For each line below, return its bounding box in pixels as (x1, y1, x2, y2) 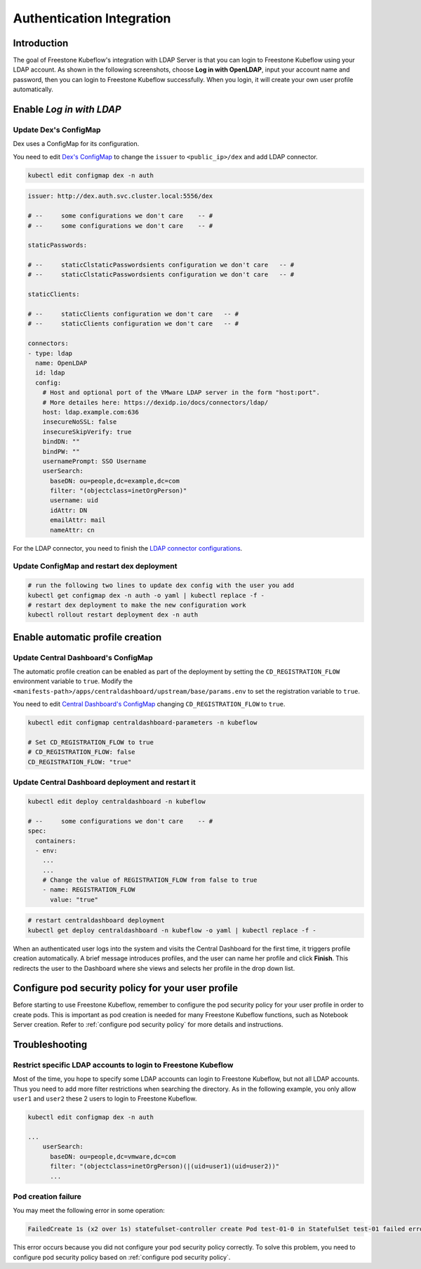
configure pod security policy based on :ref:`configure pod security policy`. (13, 1253, 231, 1261)
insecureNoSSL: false (42, 418, 117, 426)
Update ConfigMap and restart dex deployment (13, 561, 178, 571)
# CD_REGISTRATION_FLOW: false (27, 748, 136, 756)
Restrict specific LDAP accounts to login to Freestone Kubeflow (13, 1060, 234, 1070)
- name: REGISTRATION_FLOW (42, 886, 136, 894)
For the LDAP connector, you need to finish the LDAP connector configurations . (13, 544, 243, 552)
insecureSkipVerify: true (42, 428, 132, 436)
